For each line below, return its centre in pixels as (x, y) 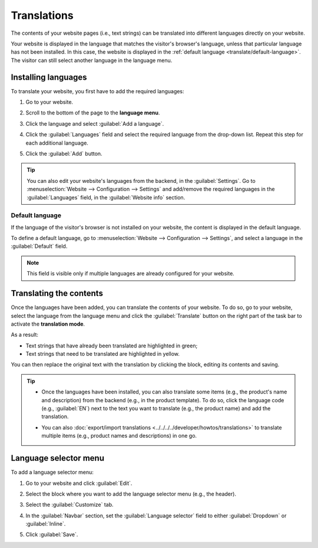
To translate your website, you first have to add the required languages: (98, 91)
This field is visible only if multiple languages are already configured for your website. (131, 274)
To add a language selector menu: (52, 472)
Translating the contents (57, 293)
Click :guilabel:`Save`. (52, 534)
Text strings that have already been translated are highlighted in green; (112, 346)
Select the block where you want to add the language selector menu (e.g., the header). (131, 494)
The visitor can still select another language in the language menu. (92, 60)
